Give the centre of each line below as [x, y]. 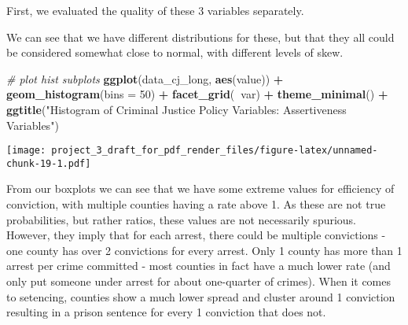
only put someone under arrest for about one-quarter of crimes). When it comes [199, 281]
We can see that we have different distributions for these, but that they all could [200, 37]
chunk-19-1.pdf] [49, 163]
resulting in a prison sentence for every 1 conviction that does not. [166, 312]
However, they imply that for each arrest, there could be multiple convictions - [196, 235]
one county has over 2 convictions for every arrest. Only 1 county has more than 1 [204, 250]
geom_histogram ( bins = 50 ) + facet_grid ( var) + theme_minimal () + [197, 94]
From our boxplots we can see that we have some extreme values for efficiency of [200, 188]
